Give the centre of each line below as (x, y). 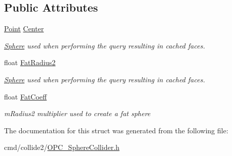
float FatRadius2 (30, 62)
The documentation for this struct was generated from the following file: (116, 130)
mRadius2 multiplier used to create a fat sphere (77, 113)
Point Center (24, 29)
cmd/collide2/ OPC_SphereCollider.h (62, 147)
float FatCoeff (26, 96)
